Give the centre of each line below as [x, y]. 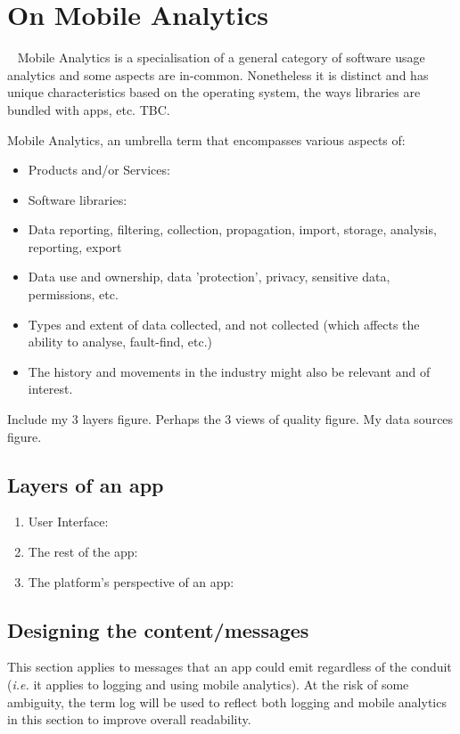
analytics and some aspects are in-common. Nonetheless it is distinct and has [218, 74]
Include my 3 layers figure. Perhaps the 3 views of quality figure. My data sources [230, 419]
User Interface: [68, 522]
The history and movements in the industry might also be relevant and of [229, 371]
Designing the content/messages [158, 629]
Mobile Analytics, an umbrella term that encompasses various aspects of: [206, 139]
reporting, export [75, 246]
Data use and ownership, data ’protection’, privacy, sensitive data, [209, 277]
